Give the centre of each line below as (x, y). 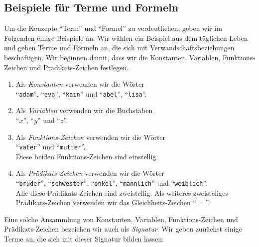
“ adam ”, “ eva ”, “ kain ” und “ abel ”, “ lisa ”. (81, 93)
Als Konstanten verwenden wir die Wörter (80, 84)
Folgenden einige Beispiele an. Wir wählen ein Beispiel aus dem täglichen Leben (126, 38)
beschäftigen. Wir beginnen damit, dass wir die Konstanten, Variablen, (112, 57)
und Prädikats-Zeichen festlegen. (79, 67)
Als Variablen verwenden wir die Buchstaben (84, 110)
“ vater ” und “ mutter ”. (51, 147)
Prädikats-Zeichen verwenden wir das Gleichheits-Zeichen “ (106, 202)
